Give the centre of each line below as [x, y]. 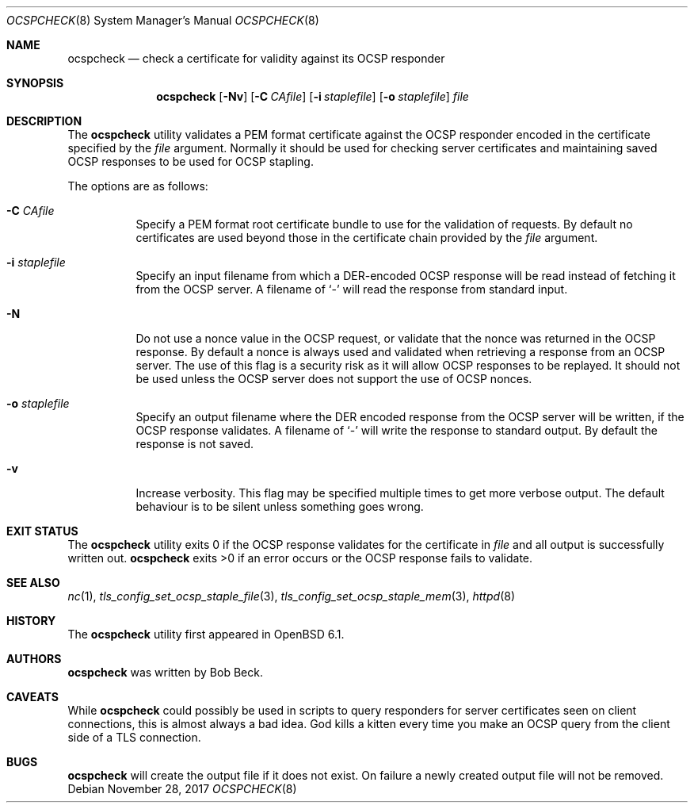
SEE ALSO [33, 583]
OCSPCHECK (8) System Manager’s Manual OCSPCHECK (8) [163, 20]
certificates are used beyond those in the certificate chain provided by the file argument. [367, 238]
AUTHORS [34, 659]
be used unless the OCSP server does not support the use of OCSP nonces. [334, 379]
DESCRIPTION [44, 121]
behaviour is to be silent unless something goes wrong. [280, 506]
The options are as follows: [138, 186]
